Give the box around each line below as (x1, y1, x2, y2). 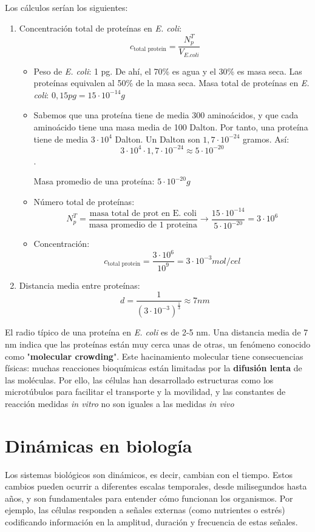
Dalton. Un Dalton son (115, 132, 200, 145)
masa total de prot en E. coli (89, 209, 197, 218)
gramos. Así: (243, 132, 290, 145)
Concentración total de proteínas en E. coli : (19, 21, 182, 34)
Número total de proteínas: (33, 195, 135, 207)
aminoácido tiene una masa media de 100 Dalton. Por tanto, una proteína (33, 121, 308, 133)
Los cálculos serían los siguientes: (5, 1, 128, 13)
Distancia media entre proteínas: (19, 278, 140, 291)
